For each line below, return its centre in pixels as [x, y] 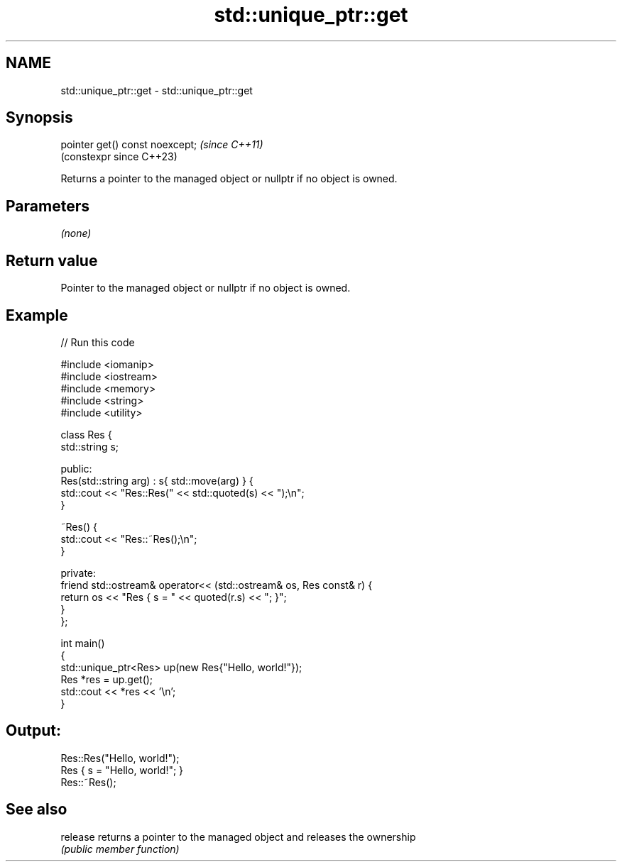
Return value [52, 260]
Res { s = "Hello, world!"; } [122, 770]
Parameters [48, 206]
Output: [33, 731]
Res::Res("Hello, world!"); [120, 758]
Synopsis [39, 118]
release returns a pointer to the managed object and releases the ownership [238, 836]
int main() [83, 643]
